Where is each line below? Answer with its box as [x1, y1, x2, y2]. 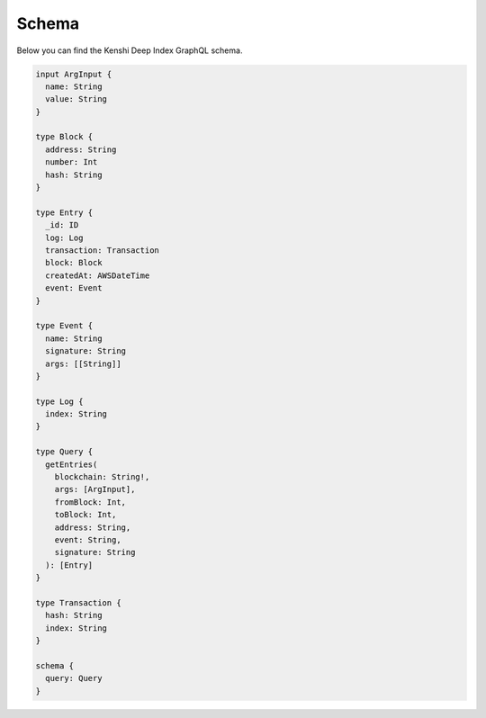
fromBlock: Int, [54, 497, 126, 507]
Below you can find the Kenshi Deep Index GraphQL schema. [16, 45, 243, 56]
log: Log [45, 232, 84, 243]
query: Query [45, 673, 103, 684]
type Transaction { [35, 597, 121, 607]
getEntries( [45, 459, 98, 470]
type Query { [35, 446, 94, 457]
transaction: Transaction [45, 246, 159, 256]
